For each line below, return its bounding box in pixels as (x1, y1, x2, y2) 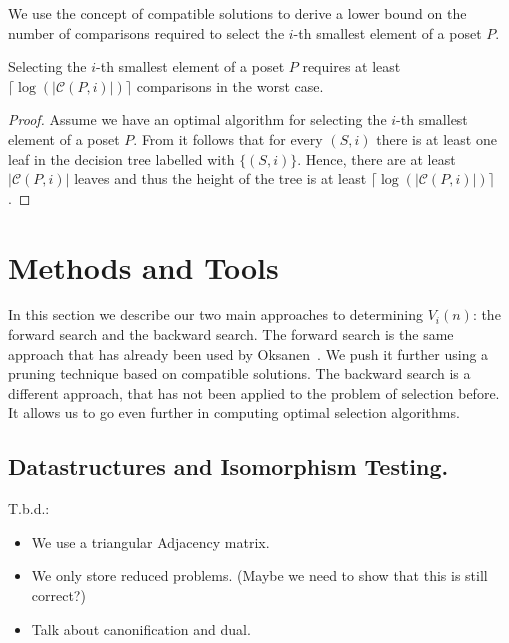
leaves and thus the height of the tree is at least (74, 168, 367, 189)
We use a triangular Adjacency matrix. (31, 531, 270, 552)
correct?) (31, 585, 86, 606)
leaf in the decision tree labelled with (8, 148, 235, 169)
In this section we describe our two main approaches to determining (8, 304, 423, 325)
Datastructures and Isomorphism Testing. (8, 451, 449, 482)
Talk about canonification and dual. (31, 618, 251, 639)
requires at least (302, 56, 401, 77)
